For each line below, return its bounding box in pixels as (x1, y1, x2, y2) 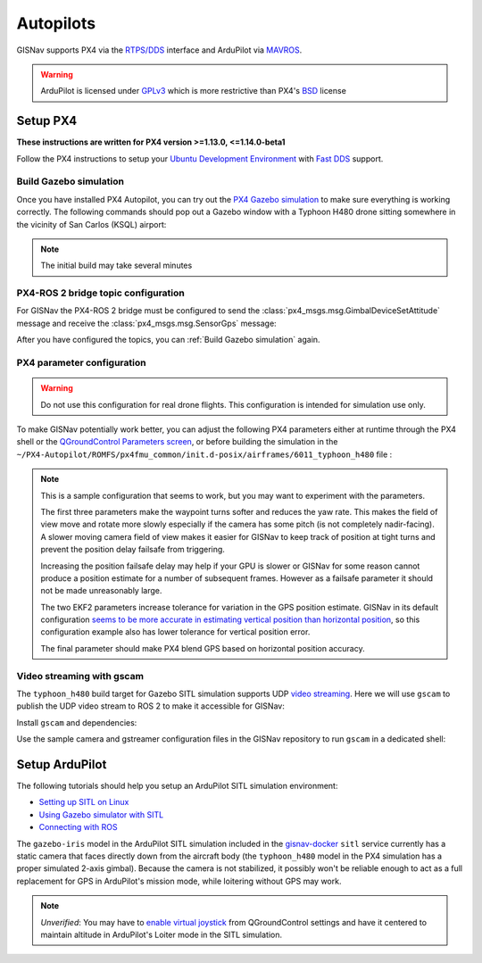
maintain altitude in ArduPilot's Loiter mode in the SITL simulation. (40, 929, 283, 940)
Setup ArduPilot (16, 757, 107, 772)
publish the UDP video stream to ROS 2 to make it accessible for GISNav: (16, 701, 285, 711)
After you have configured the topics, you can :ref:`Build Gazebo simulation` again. (16, 335, 320, 345)
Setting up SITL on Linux (38, 797, 129, 808)
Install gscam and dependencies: (16, 717, 137, 727)
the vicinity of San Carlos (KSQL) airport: (16, 219, 167, 229)
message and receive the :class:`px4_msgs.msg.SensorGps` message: (16, 318, 277, 328)
